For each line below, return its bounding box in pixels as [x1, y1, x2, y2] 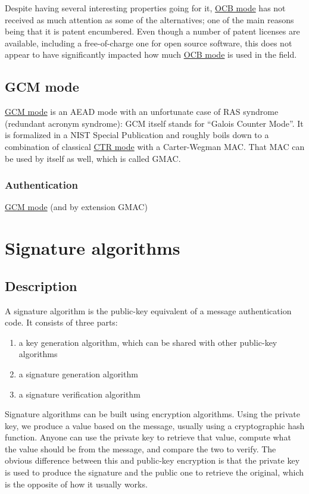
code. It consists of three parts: [5, 316, 118, 329]
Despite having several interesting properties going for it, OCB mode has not [5, 2, 286, 14]
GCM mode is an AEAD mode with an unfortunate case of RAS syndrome [5, 105, 279, 118]
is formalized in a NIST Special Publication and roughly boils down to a [5, 129, 269, 141]
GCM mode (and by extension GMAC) [5, 201, 148, 213]
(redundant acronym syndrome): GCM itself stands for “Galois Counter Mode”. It [5, 117, 304, 129]
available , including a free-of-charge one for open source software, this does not [5, 36, 292, 49]
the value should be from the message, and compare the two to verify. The [5, 442, 276, 455]
